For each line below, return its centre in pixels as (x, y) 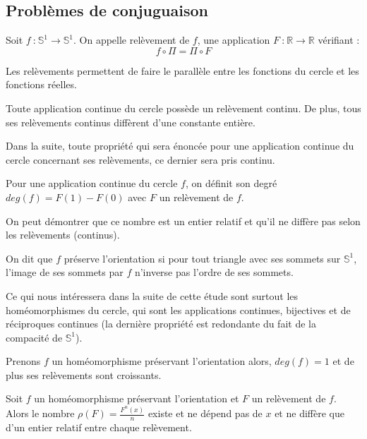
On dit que (29, 258)
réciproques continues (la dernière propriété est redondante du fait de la (161, 324)
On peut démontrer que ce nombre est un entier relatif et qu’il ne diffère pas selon (183, 221)
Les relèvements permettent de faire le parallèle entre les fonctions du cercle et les (182, 70)
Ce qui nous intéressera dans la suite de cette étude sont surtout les (152, 295)
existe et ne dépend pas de (205, 413)
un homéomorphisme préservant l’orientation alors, (162, 361)
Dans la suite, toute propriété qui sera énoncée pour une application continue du (180, 146)
